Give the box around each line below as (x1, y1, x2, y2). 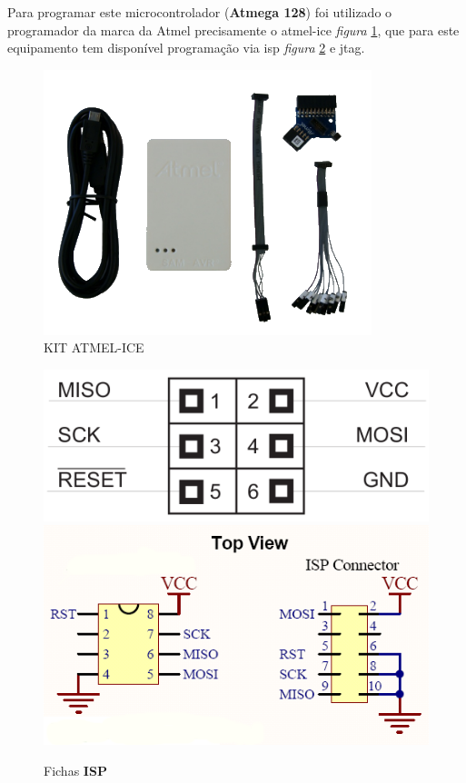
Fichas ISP (44, 760, 107, 779)
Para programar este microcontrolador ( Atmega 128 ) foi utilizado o (7, 3, 392, 21)
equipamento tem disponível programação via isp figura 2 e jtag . (7, 38, 365, 57)
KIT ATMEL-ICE (44, 338, 144, 357)
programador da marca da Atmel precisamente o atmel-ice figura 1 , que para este (7, 20, 460, 39)
